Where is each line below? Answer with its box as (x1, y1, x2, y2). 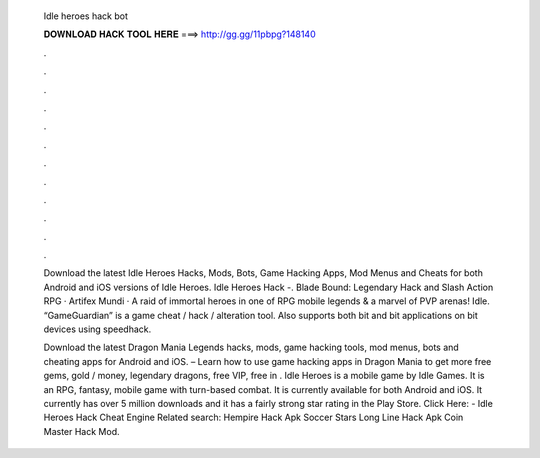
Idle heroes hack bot (43, 10, 129, 22)
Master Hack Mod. (43, 425, 120, 437)
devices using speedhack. (43, 323, 152, 335)
